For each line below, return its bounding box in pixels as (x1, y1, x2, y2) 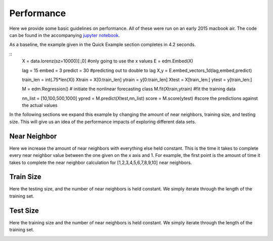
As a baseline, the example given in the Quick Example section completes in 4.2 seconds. (9, 42, 196, 48)
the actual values (22, 102, 58, 108)
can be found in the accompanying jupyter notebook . (9, 32, 120, 38)
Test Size (9, 206, 39, 215)
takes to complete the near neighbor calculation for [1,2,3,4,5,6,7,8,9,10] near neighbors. (9, 159, 192, 166)
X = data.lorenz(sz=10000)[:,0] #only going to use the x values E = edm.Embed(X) (22, 58, 194, 64)
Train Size (9, 173, 41, 181)
